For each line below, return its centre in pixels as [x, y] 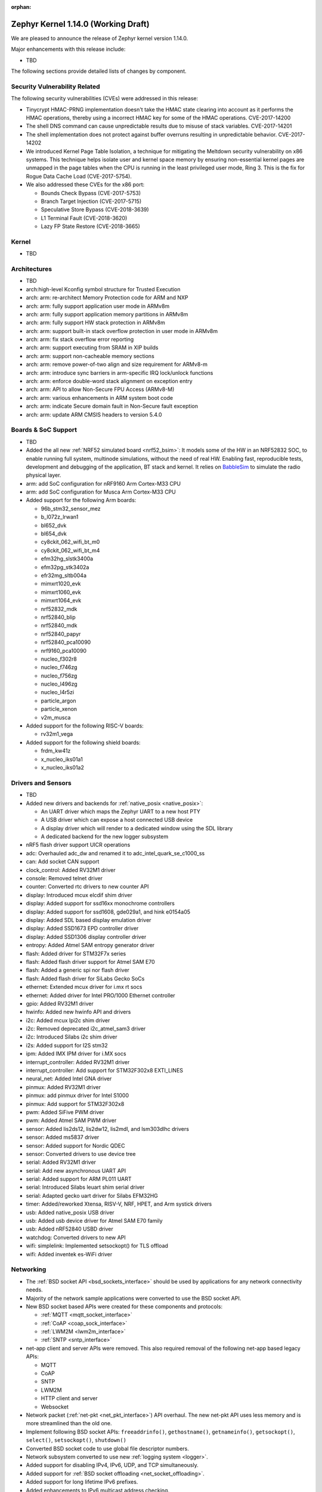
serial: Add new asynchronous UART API [76, 1170]
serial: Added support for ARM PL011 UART [79, 1179]
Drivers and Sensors [41, 783]
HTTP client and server [69, 1398]
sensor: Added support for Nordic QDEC [75, 1145]
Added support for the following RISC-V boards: [85, 726]
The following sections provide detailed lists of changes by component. [99, 71]
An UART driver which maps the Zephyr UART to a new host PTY [121, 811]
